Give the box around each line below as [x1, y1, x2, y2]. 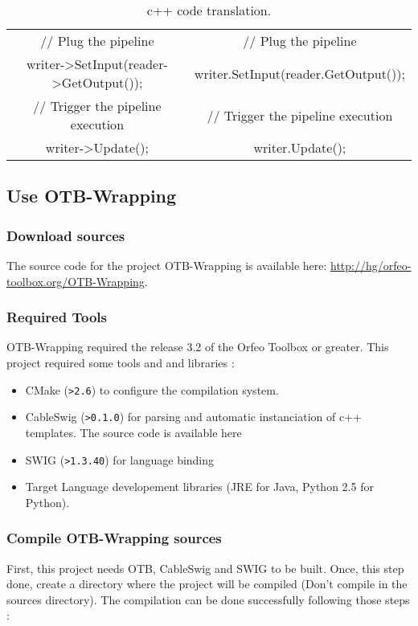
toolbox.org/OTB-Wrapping [6, 272, 145, 289]
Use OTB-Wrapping [6, 183, 177, 208]
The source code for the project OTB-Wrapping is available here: [6, 257, 327, 273]
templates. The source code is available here [25, 423, 242, 440]
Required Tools [6, 307, 107, 327]
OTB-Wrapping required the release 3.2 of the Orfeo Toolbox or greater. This [6, 338, 389, 355]
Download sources [6, 225, 125, 245]
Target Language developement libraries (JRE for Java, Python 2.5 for [25, 478, 374, 495]
